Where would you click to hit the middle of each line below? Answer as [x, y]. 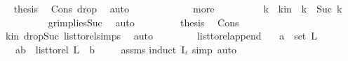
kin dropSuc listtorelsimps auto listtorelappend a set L [161, 36]
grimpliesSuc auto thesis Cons [143, 22]
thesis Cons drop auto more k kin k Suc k [178, 8]
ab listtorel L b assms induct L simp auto [126, 49]
